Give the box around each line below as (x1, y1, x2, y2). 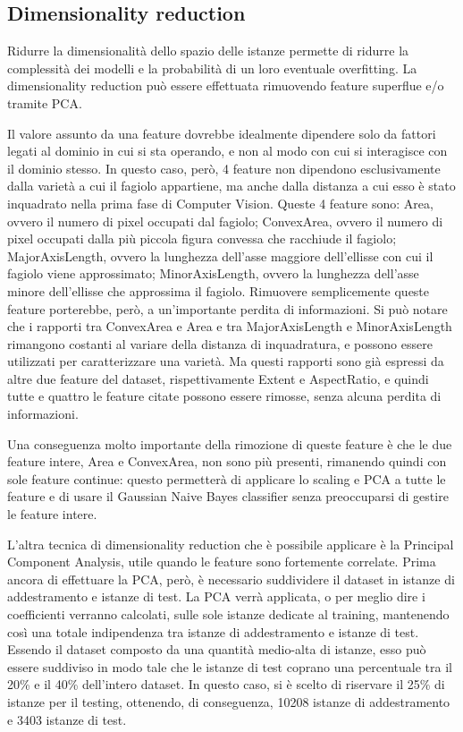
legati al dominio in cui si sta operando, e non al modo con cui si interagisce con (7, 141, 448, 160)
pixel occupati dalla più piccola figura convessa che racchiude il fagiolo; (7, 229, 397, 248)
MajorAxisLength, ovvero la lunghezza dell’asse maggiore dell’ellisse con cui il (7, 246, 434, 265)
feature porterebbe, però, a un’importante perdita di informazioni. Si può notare (7, 299, 448, 318)
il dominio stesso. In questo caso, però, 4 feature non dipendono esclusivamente (7, 158, 441, 177)
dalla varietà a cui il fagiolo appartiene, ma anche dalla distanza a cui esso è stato (7, 176, 456, 195)
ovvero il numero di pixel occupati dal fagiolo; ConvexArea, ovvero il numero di (7, 211, 443, 230)
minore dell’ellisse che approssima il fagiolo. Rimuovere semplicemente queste (7, 281, 430, 300)
